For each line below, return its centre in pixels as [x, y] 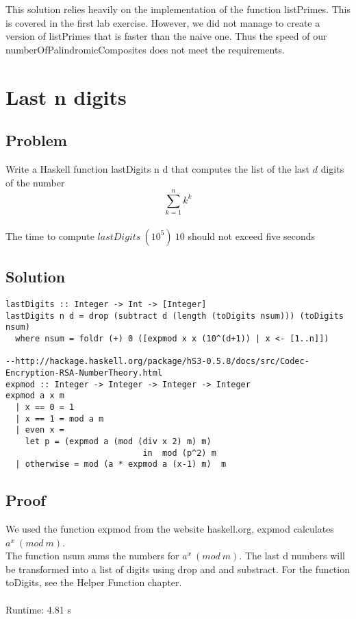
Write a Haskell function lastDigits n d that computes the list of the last [158, 168]
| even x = [40, 430]
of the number [35, 182]
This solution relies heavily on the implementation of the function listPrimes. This [178, 9]
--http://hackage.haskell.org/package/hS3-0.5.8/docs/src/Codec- [157, 362]
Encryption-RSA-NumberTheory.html [84, 373]
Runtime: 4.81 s [38, 609]
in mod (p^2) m [179, 453]
